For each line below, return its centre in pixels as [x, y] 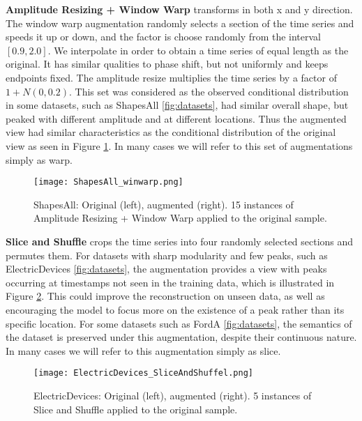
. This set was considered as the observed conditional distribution [209, 91]
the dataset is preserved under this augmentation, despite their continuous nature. [181, 337]
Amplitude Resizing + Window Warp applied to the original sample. [180, 218]
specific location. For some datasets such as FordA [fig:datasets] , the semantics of [179, 323]
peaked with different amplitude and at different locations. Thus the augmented [176, 118]
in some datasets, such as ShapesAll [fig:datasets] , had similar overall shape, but [177, 105]
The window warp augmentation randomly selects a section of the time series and [180, 23]
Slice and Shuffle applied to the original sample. [136, 409]
